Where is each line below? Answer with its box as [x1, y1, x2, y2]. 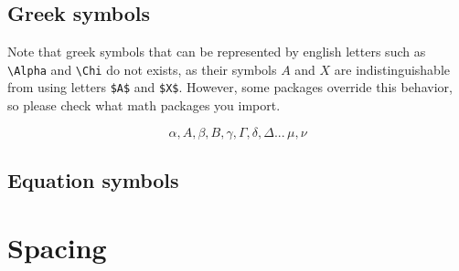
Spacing [7, 228, 107, 266]
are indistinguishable [334, 59, 451, 78]
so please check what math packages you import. [7, 96, 281, 115]
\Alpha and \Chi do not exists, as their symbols [7, 59, 277, 78]
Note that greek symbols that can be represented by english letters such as [7, 42, 426, 61]
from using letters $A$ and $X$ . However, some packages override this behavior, [7, 78, 453, 97]
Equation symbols [7, 166, 179, 194]
